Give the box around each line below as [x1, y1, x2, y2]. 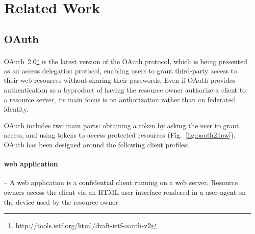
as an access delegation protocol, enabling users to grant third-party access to [4, 65, 237, 75]
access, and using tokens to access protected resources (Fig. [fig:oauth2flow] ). [4, 130, 236, 140]
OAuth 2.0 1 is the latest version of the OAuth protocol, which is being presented [4, 54, 247, 66]
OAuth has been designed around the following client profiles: [4, 139, 189, 149]
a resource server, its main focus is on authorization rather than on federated [4, 94, 235, 104]
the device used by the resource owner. [4, 196, 120, 207]
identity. [4, 104, 28, 114]
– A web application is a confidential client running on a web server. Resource [4, 177, 238, 187]
